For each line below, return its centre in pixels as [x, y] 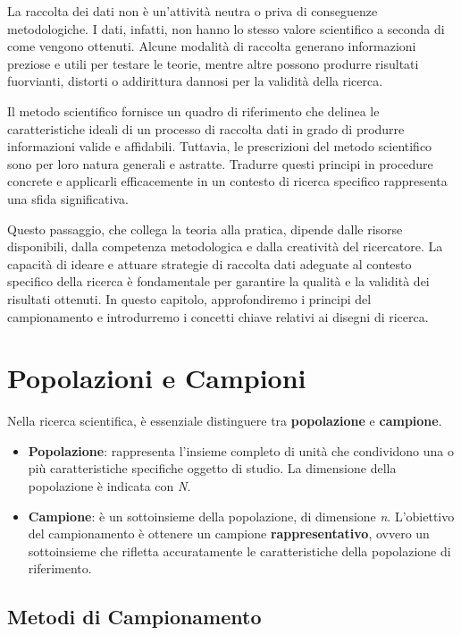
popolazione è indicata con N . [109, 486]
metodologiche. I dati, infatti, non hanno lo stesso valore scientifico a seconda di [226, 28]
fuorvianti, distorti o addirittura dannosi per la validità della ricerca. [195, 81]
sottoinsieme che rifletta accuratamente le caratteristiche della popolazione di [239, 550]
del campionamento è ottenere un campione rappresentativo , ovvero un [229, 533]
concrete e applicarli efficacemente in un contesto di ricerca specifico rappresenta [227, 181]
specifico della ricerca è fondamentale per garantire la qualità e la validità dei [218, 281]
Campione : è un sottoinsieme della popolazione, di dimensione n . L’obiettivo [241, 516]
